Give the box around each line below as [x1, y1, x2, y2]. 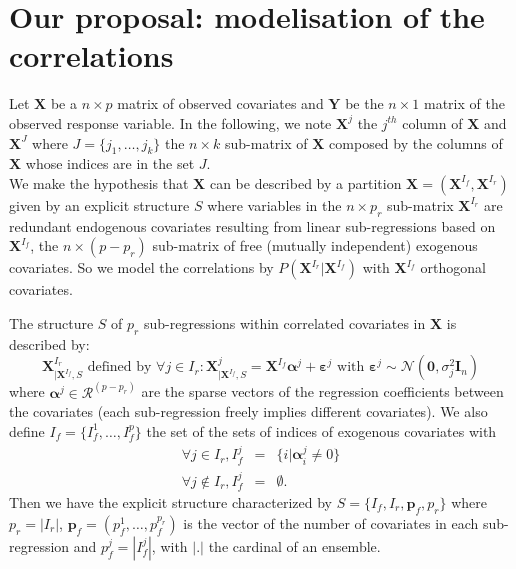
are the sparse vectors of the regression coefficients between [141, 381, 504, 402]
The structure [9, 312, 94, 333]
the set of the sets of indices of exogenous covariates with [146, 420, 497, 441]
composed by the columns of [329, 132, 503, 153]
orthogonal [420, 257, 486, 278]
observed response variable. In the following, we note [9, 112, 332, 133]
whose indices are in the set [25, 153, 195, 174]
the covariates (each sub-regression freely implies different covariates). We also [9, 401, 488, 422]
